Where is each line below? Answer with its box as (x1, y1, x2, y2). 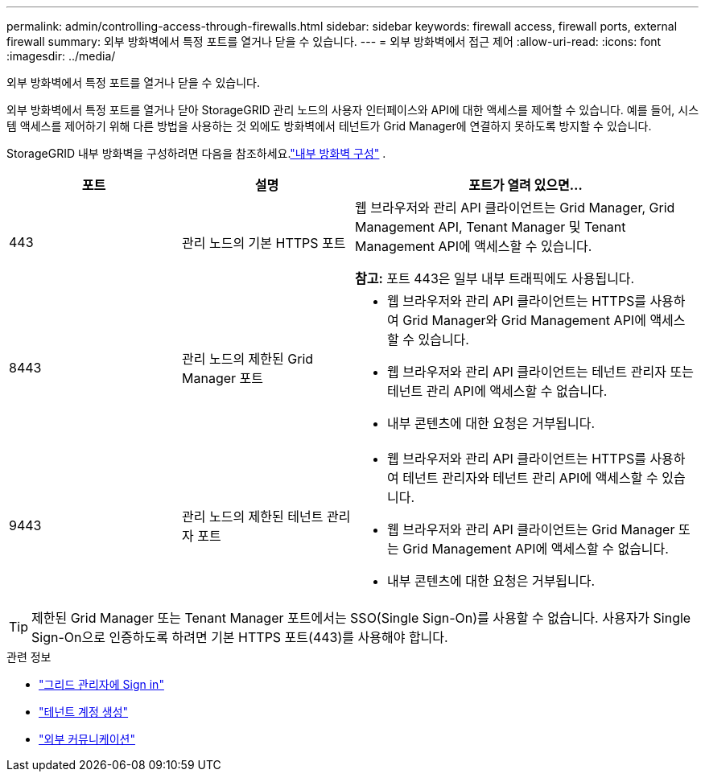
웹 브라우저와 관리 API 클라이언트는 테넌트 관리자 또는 (387, 364, 694, 380)
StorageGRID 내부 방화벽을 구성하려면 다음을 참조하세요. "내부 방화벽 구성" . (6, 146, 386, 160)
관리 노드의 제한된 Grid (182, 351, 314, 367)
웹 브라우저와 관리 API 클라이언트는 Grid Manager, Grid (355, 200, 675, 216)
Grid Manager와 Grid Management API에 (402, 312, 646, 328)
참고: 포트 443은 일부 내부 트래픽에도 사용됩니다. (355, 270, 635, 286)
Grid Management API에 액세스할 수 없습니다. (402, 541, 669, 557)
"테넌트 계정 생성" (39, 705, 129, 718)
